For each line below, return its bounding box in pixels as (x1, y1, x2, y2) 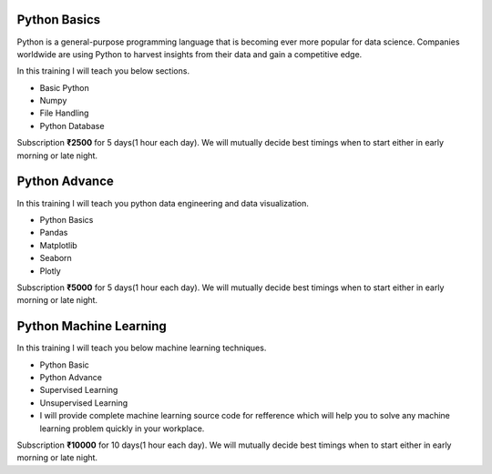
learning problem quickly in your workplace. (39, 423, 205, 434)
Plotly (39, 265, 61, 277)
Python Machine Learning (16, 318, 168, 334)
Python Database (39, 120, 105, 131)
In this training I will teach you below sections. (16, 66, 190, 76)
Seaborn (39, 253, 72, 264)
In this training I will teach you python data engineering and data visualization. (16, 197, 310, 208)
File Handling (39, 107, 89, 118)
